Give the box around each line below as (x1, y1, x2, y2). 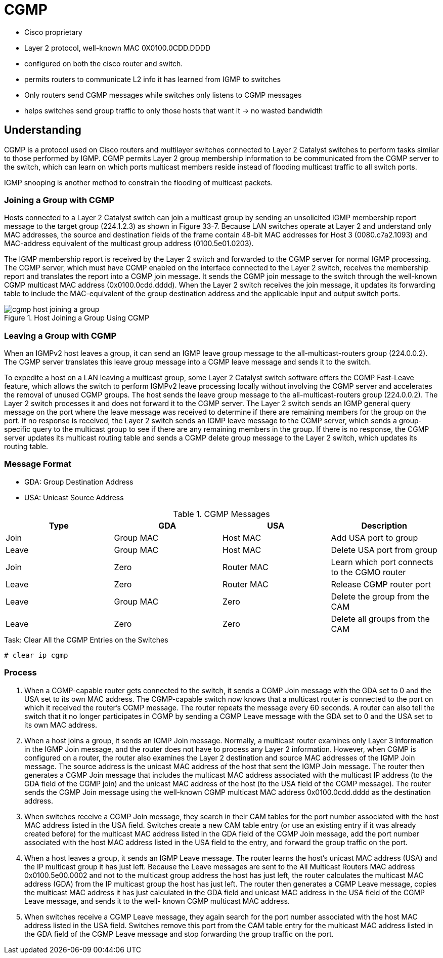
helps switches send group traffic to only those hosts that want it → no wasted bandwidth (24, 106, 323, 115)
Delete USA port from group (331, 544, 437, 555)
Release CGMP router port (331, 579, 431, 589)
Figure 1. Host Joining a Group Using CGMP (4, 313, 149, 323)
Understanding (4, 124, 81, 137)
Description (361, 520, 407, 531)
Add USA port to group (331, 532, 418, 543)
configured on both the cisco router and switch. (24, 59, 183, 68)
